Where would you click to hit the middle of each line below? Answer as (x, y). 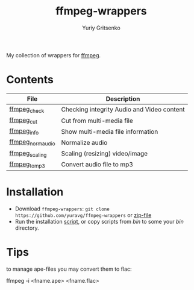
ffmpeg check (27, 109)
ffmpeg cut (23, 121)
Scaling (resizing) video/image (105, 154)
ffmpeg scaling (28, 153)
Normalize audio (84, 143)
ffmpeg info (24, 131)
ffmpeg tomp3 (27, 165)
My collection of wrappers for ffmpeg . (54, 55)
